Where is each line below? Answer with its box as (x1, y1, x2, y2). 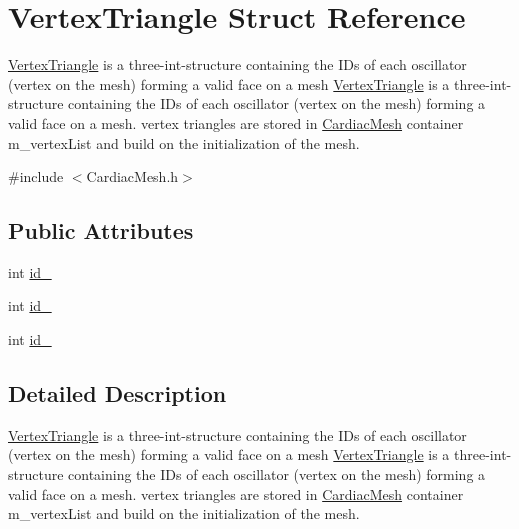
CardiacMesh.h (86, 166, 179, 187)
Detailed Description (8, 378, 227, 409)
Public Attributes (8, 215, 194, 246)
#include (8, 166, 64, 187)
